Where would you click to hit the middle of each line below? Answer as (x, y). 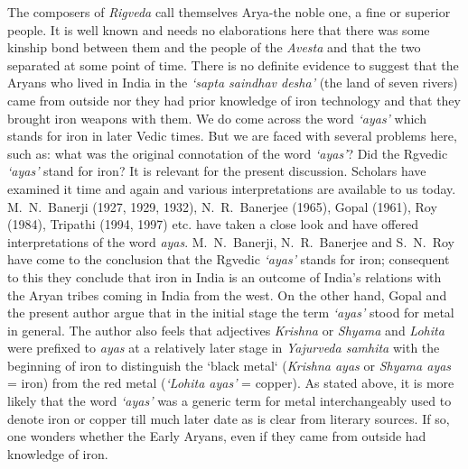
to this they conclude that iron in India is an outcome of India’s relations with (225, 276)
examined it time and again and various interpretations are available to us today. (232, 188)
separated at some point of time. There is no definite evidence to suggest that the (233, 64)
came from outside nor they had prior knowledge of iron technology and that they (234, 100)
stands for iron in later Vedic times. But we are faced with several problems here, (232, 136)
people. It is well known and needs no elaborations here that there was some (219, 29)
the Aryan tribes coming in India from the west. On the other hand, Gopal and (227, 294)
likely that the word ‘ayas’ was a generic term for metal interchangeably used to (229, 401)
